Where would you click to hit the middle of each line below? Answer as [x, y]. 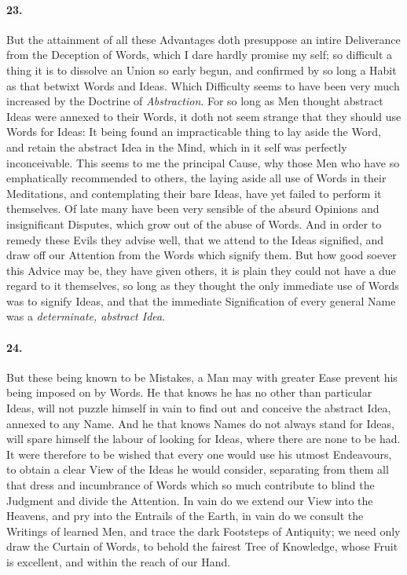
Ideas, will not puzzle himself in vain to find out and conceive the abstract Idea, [199, 408]
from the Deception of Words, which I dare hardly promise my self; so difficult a [200, 55]
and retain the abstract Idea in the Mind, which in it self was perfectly [177, 146]
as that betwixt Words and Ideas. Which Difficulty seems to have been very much [203, 85]
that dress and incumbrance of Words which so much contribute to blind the [191, 485]
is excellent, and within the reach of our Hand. [119, 562]
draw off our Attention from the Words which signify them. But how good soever [202, 255]
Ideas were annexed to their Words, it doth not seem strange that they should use [204, 116]
